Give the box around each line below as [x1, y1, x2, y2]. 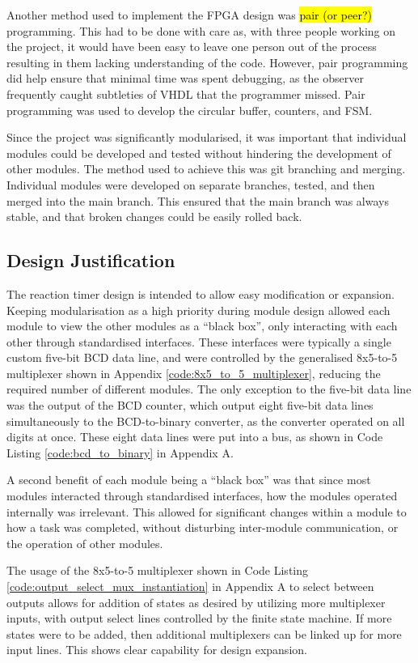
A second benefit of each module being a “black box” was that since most [6, 471, 371, 488]
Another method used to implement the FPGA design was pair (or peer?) [6, 6, 372, 23]
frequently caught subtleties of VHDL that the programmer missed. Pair [6, 85, 365, 102]
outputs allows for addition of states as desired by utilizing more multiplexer [6, 593, 386, 610]
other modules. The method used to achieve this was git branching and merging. [6, 160, 406, 177]
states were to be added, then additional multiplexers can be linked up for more [6, 625, 402, 642]
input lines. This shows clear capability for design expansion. [6, 641, 307, 658]
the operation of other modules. [6, 534, 163, 551]
